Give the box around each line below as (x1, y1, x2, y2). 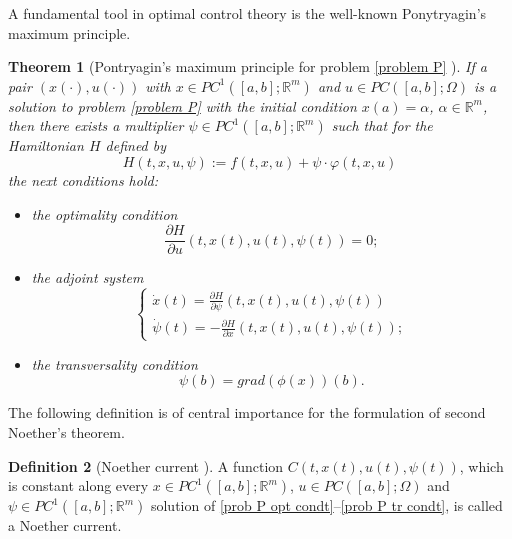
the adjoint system (31, 267, 144, 288)
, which (459, 455, 504, 476)
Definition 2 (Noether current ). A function (8, 455, 284, 476)
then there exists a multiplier (8, 115, 184, 136)
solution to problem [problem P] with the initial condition (8, 95, 357, 116)
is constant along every (8, 475, 149, 496)
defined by (105, 135, 167, 156)
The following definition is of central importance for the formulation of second (8, 402, 486, 423)
